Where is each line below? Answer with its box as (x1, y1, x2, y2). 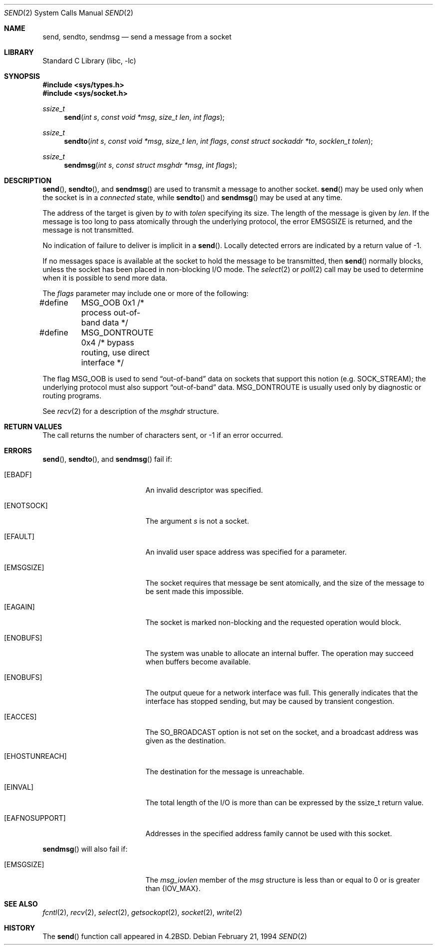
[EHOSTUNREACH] (4, 752, 67, 760)
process (81, 308, 112, 317)
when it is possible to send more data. (42, 274, 168, 282)
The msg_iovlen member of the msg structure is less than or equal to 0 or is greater (145, 876, 420, 884)
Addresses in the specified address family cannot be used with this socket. (145, 829, 392, 838)
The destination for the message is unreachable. (145, 767, 304, 776)
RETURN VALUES (4, 422, 62, 431)
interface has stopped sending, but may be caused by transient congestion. (145, 697, 394, 705)
